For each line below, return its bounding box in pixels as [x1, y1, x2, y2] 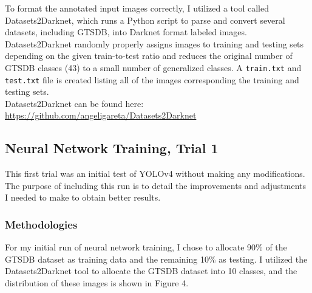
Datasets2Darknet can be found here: [5, 97, 144, 109]
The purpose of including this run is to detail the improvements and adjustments [5, 179, 307, 191]
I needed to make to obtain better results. [5, 191, 161, 204]
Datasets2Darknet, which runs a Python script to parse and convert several [5, 13, 285, 26]
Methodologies [5, 216, 78, 232]
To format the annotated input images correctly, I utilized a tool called [5, 2, 269, 14]
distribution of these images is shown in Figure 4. [5, 277, 189, 289]
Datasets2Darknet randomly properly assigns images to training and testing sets [5, 37, 304, 50]
